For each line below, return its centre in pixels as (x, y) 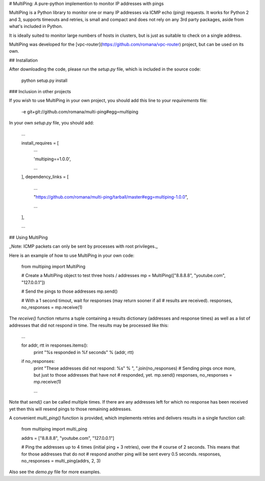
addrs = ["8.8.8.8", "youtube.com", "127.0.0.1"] (68, 438)
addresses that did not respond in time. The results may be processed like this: (89, 325)
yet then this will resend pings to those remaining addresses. (70, 409)
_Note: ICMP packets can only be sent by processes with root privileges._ (83, 246)
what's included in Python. (36, 26)
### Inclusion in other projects (40, 91)
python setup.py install (44, 80)
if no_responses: (38, 361)
